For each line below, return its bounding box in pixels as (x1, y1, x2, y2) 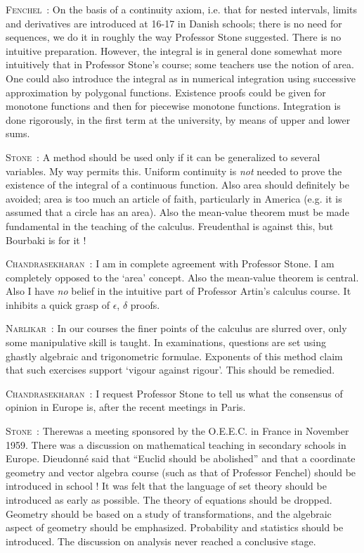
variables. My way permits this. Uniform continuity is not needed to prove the (6, 163, 342, 178)
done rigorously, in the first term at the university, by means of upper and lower (6, 112, 351, 127)
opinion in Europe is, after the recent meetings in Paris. (6, 400, 246, 414)
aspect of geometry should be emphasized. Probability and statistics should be (6, 520, 344, 535)
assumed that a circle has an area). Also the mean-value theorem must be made (6, 205, 349, 220)
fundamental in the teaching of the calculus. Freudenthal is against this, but (6, 218, 334, 233)
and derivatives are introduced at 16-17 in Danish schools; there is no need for (6, 15, 342, 30)
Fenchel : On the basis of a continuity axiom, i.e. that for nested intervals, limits (6, 2, 358, 16)
